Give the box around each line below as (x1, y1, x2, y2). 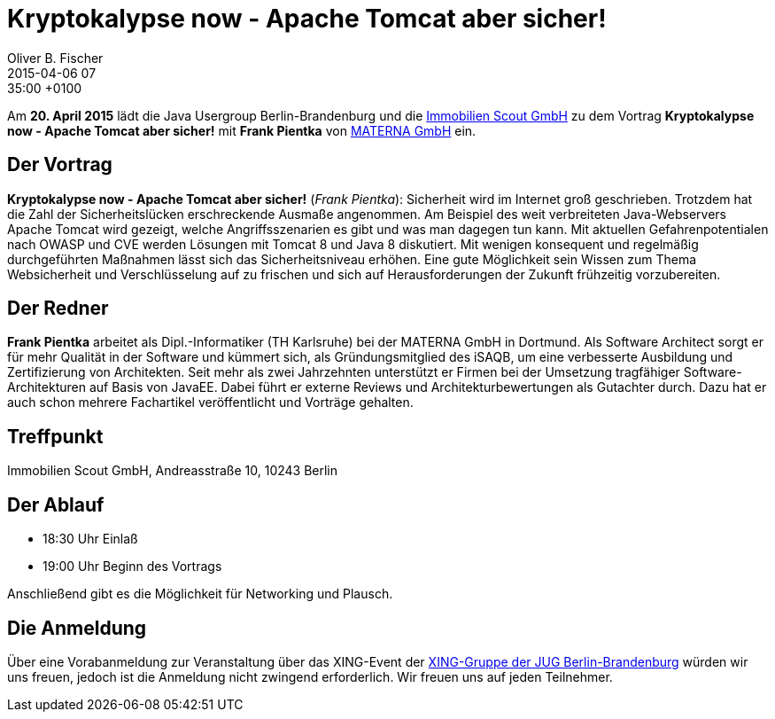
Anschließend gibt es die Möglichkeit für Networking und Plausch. (7, 586, 393, 602)
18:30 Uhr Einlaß (43, 531, 138, 547)
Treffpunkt (7, 425, 104, 448)
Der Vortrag (7, 153, 112, 176)
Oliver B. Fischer (7, 50, 104, 66)
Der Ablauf (7, 493, 105, 516)
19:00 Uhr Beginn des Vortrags (43, 559, 222, 574)
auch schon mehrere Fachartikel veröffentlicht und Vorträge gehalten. (7, 395, 414, 410)
